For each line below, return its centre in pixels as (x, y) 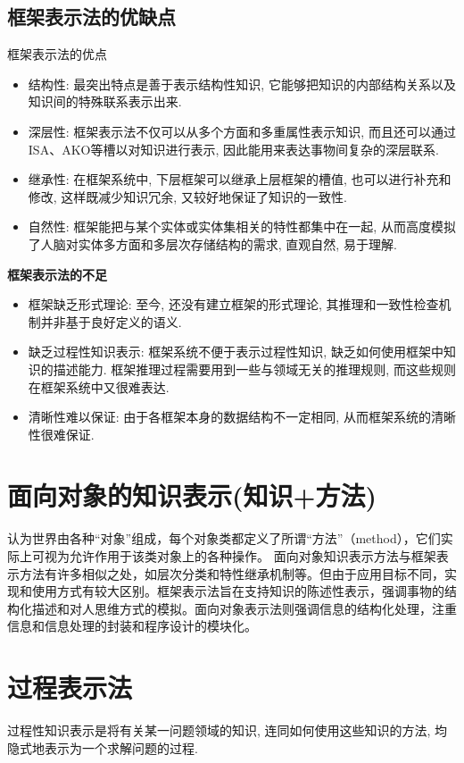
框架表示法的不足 (57, 274)
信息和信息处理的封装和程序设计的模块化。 (132, 626)
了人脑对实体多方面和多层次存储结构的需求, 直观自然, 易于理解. (212, 243)
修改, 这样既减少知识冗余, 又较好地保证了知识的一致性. (187, 196)
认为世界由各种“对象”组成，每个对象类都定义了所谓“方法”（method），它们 (224, 538)
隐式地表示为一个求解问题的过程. (103, 747)
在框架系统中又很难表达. (99, 386)
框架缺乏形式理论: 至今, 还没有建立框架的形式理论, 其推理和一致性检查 (233, 304)
